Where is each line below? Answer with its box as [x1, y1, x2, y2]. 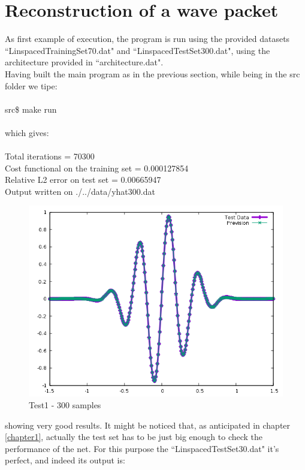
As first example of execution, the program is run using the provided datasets [5, 32, 290, 45]
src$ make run [5, 103, 57, 115]
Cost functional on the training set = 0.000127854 [5, 161, 189, 174]
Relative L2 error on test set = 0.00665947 [5, 173, 161, 186]
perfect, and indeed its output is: [5, 454, 125, 466]
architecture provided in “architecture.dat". [5, 56, 164, 68]
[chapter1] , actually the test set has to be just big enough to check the [5, 430, 263, 443]
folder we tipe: [5, 79, 58, 92]
